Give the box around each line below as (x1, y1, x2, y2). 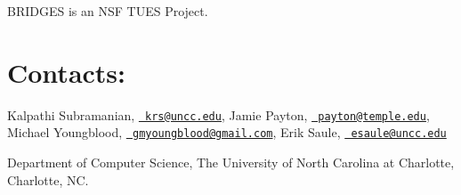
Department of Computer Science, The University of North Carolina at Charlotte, (7, 153, 455, 172)
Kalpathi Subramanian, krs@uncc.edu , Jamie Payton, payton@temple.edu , (7, 105, 430, 124)
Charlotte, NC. (7, 170, 89, 189)
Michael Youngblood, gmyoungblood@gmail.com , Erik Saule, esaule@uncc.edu (7, 123, 447, 142)
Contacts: (7, 53, 126, 90)
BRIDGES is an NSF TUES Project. (7, 2, 208, 20)
